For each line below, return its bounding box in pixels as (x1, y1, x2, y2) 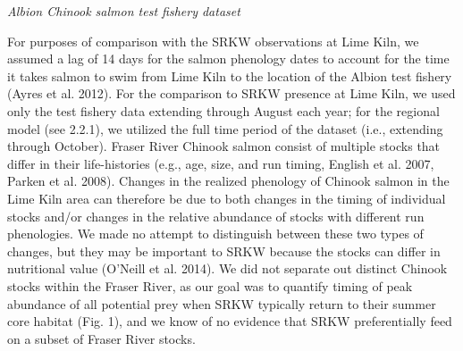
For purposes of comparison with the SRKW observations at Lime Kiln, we (7, 31, 419, 50)
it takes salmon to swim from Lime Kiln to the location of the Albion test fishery (7, 66, 452, 85)
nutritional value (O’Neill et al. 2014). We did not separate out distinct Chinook (7, 259, 448, 278)
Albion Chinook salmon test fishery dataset (7, 2, 240, 20)
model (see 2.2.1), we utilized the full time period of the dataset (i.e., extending (7, 119, 443, 138)
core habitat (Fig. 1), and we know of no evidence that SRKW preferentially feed (7, 312, 452, 330)
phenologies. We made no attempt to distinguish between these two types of (7, 224, 424, 243)
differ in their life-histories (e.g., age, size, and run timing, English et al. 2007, (7, 154, 434, 172)
